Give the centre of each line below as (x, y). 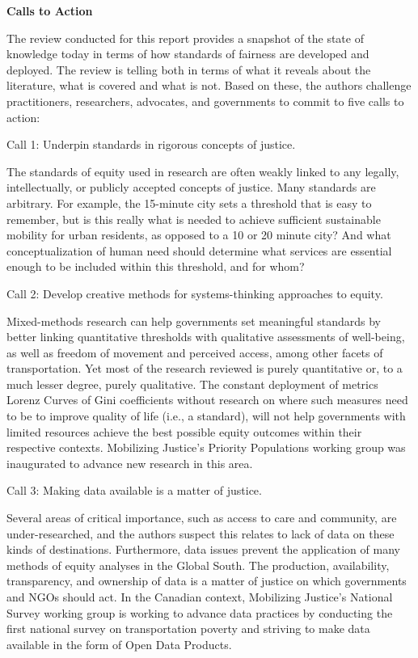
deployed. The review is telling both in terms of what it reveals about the (189, 69)
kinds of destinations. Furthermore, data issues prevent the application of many (203, 549)
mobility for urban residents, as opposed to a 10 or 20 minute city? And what (199, 235)
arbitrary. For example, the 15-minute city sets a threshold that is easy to (189, 202)
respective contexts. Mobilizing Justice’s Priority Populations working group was (206, 447)
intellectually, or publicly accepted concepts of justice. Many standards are (191, 187)
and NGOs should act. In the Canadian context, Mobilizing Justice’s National (200, 597)
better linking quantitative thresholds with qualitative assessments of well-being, (206, 337)
